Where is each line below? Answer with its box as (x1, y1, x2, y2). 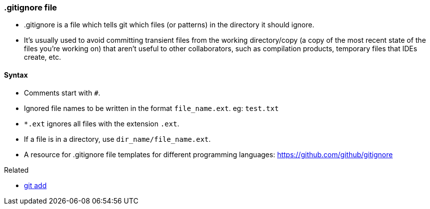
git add (24, 181, 47, 190)
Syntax (4, 70, 28, 79)
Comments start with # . (24, 88, 101, 97)
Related (4, 165, 29, 174)
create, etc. (24, 53, 61, 62)
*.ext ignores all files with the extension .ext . (24, 119, 179, 128)
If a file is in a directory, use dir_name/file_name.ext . (24, 134, 211, 143)
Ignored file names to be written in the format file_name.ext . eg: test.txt (24, 104, 279, 112)
